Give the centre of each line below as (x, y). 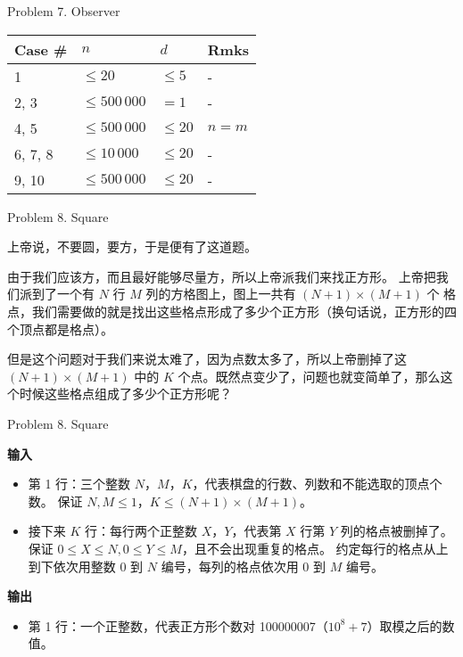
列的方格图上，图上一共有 (221, 294)
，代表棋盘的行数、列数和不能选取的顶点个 (317, 484)
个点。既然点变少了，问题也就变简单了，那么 (309, 376)
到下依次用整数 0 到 (86, 566)
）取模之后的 (405, 625)
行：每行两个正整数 (141, 531)
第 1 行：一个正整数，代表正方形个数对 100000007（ (178, 625)
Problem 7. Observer (64, 11)
